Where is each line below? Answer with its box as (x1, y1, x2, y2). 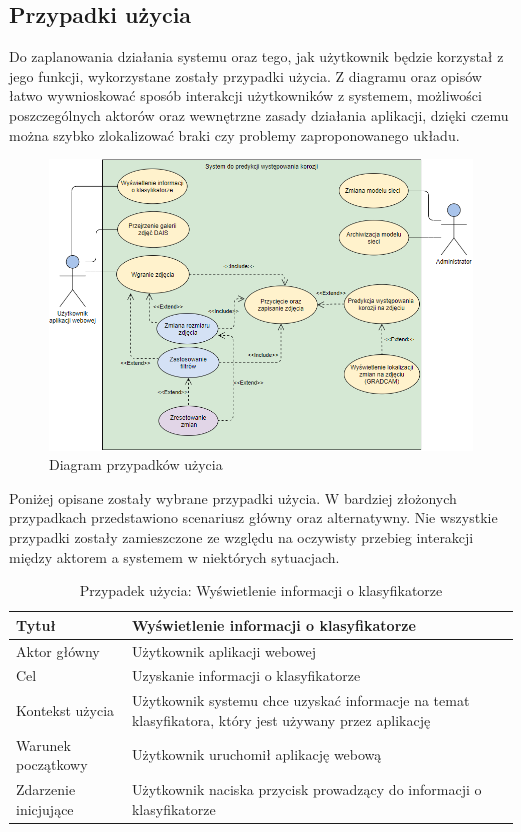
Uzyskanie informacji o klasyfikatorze (131, 665, 361, 686)
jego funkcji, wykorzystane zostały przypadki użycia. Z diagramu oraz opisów (9, 65, 482, 86)
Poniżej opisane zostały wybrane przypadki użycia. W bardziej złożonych (9, 487, 457, 508)
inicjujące (16, 798, 74, 819)
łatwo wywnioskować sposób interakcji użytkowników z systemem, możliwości (9, 85, 482, 106)
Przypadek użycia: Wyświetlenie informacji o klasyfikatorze (79, 580, 443, 601)
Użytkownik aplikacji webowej (131, 640, 316, 661)
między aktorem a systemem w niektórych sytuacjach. (9, 546, 340, 567)
